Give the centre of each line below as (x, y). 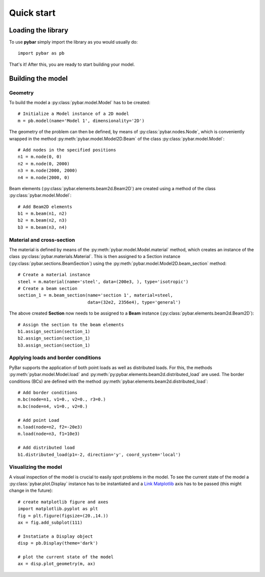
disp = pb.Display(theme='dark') (58, 543)
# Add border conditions (48, 392)
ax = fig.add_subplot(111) (50, 523)
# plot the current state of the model (66, 557)
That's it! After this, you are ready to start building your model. (72, 64)
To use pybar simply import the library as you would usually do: (73, 42)
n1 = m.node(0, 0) (40, 157)
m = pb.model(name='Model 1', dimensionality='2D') (81, 121)
